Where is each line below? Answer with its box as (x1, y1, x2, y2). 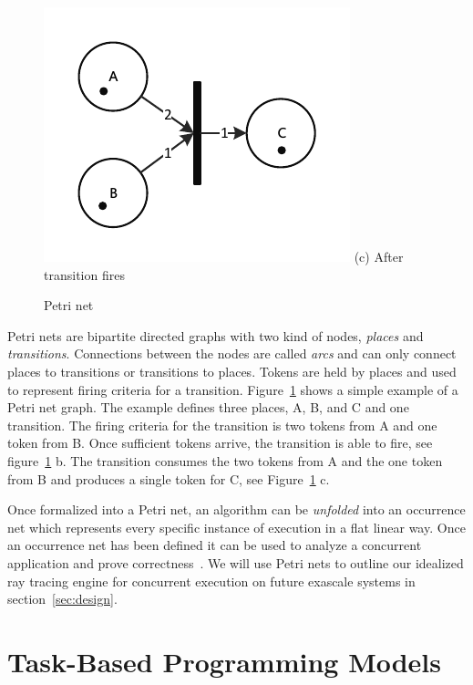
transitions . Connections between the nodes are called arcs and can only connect (7, 344, 457, 363)
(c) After (354, 247, 404, 265)
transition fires (44, 265, 125, 284)
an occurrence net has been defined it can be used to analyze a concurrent (7, 535, 422, 555)
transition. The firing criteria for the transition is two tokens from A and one (7, 415, 437, 434)
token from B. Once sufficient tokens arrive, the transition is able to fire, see (7, 433, 433, 452)
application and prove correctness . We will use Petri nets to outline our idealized (7, 553, 464, 572)
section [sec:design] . (7, 589, 118, 608)
